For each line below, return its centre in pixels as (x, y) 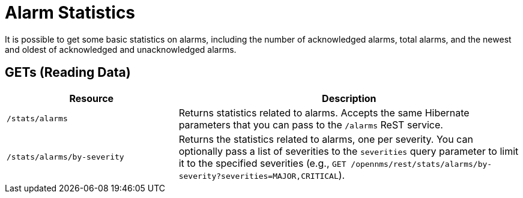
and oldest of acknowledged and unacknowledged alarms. (121, 49)
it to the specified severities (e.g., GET (262, 163)
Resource (92, 98)
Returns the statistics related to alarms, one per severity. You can (326, 139)
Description (349, 98)
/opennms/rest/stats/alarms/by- (422, 164)
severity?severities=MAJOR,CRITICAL (258, 176)
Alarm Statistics (70, 13)
